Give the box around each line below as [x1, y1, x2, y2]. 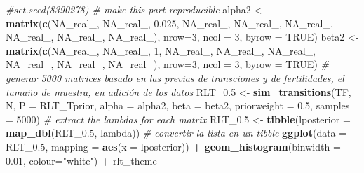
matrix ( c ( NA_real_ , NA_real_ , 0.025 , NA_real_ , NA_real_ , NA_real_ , [6, 15, 333, 30]
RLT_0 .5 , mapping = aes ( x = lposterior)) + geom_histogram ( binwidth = [6, 139, 341, 153]
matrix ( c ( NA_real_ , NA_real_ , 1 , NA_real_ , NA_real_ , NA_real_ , [6, 43, 316, 57]
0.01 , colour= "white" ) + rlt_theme [6, 153, 157, 167]
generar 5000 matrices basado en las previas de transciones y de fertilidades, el [6, 70, 344, 85]
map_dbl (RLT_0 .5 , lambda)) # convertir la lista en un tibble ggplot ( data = [6, 125, 347, 140]
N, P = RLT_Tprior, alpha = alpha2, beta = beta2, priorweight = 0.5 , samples [6, 98, 350, 113]
